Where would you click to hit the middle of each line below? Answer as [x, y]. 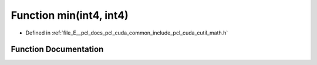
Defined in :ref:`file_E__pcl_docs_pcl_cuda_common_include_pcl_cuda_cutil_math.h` [127, 33]
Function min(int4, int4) [70, 15]
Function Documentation [57, 49]
